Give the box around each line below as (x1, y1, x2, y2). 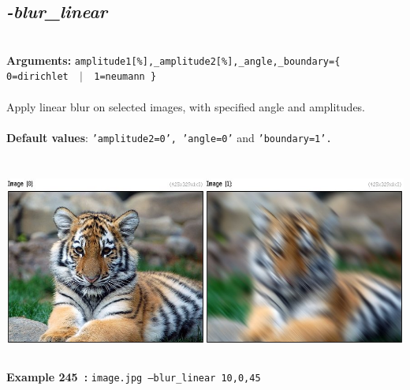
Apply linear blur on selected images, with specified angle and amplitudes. (6, 98, 366, 114)
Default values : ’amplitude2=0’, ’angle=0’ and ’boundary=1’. (6, 129, 332, 145)
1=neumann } (94, 71, 157, 83)
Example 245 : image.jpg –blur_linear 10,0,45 (6, 368, 261, 384)
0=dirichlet (6, 71, 69, 83)
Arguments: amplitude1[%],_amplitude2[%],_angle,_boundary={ (6, 51, 341, 68)
